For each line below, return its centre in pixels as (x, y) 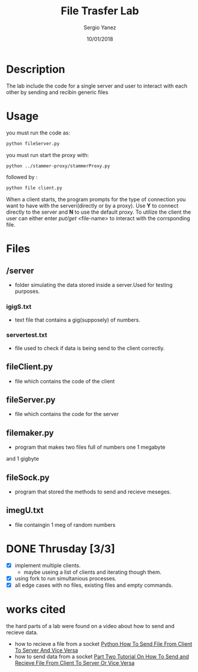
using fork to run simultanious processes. (66, 578)
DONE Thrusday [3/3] (61, 549)
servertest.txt (27, 335)
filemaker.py (30, 433)
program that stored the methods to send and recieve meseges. (93, 492)
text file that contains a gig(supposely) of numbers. (78, 320)
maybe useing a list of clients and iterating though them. (92, 572)
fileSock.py (28, 477)
